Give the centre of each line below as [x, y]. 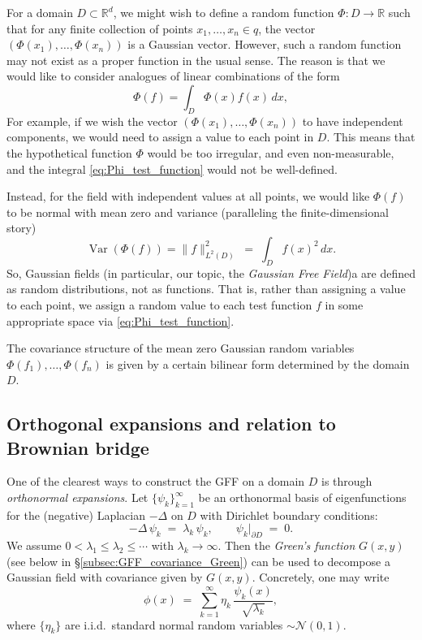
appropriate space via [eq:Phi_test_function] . [121, 320]
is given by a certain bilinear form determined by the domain [258, 363]
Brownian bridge [78, 447]
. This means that [371, 137]
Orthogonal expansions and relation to [171, 424]
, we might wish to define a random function [224, 12]
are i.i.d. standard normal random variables [174, 624]
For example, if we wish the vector [92, 121]
